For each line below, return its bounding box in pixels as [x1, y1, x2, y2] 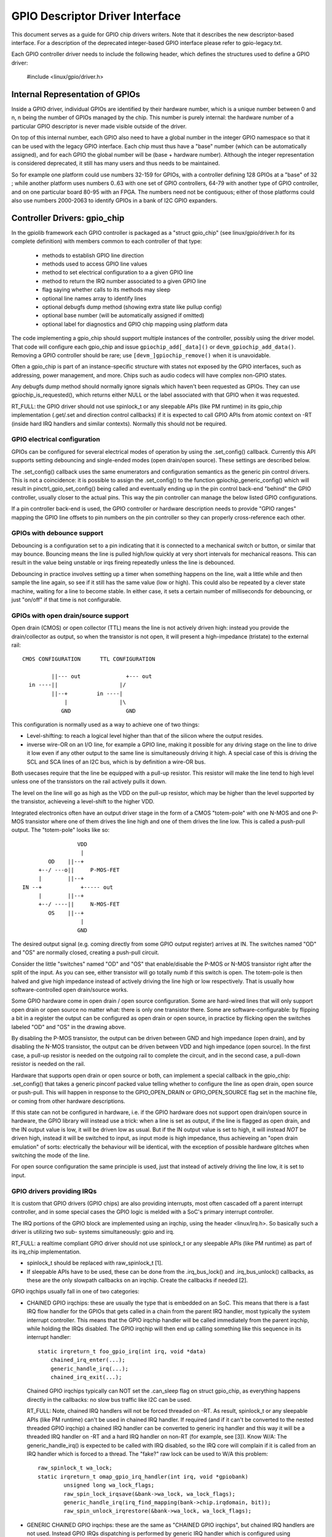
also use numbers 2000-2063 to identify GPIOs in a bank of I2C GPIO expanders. [11, 197, 218, 204]
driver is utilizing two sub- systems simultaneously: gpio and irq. [11, 1228, 175, 1236]
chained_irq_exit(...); [50, 1373, 122, 1380]
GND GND [61, 707, 136, 714]
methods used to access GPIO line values [42, 260, 148, 267]
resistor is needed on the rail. [11, 1061, 85, 1068]
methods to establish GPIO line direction [42, 251, 144, 259]
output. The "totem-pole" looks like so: [11, 826, 110, 834]
